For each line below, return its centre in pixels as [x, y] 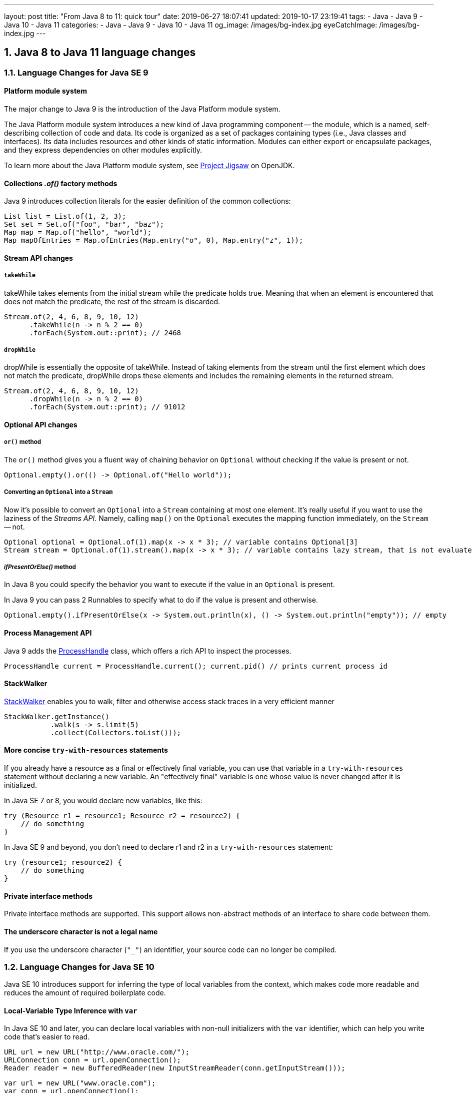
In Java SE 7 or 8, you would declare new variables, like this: [103, 801]
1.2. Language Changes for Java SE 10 [79, 967]
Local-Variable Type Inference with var [71, 1010]
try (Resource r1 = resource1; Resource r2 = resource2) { [122, 816]
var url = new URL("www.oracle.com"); [80, 1083]
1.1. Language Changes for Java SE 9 [76, 72]
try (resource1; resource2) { [63, 863]
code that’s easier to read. [47, 1037]
